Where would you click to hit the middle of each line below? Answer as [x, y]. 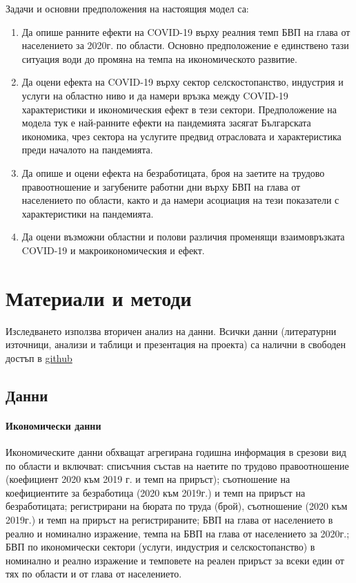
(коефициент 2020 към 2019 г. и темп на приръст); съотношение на [148, 479]
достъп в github [39, 357]
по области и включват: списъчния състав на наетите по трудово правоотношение [177, 465]
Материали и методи [99, 297]
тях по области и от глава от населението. [94, 574]
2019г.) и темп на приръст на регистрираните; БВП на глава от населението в [169, 519]
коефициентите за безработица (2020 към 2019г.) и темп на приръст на [156, 492]
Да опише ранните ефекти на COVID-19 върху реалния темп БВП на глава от [186, 31]
